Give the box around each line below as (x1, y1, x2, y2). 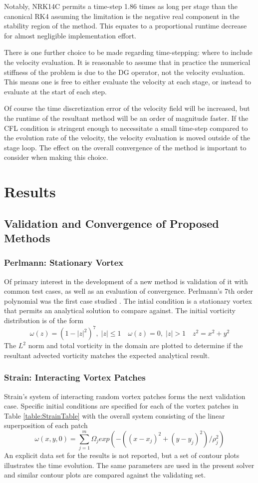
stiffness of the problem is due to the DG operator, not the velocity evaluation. (4, 66, 245, 77)
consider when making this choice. (4, 152, 108, 162)
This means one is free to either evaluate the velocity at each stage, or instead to (4, 76, 252, 87)
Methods (4, 230, 50, 246)
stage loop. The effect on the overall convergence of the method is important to (4, 142, 247, 152)
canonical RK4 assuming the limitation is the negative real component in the (4, 10, 240, 21)
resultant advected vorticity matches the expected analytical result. (4, 350, 210, 360)
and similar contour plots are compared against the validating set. (4, 470, 206, 480)
